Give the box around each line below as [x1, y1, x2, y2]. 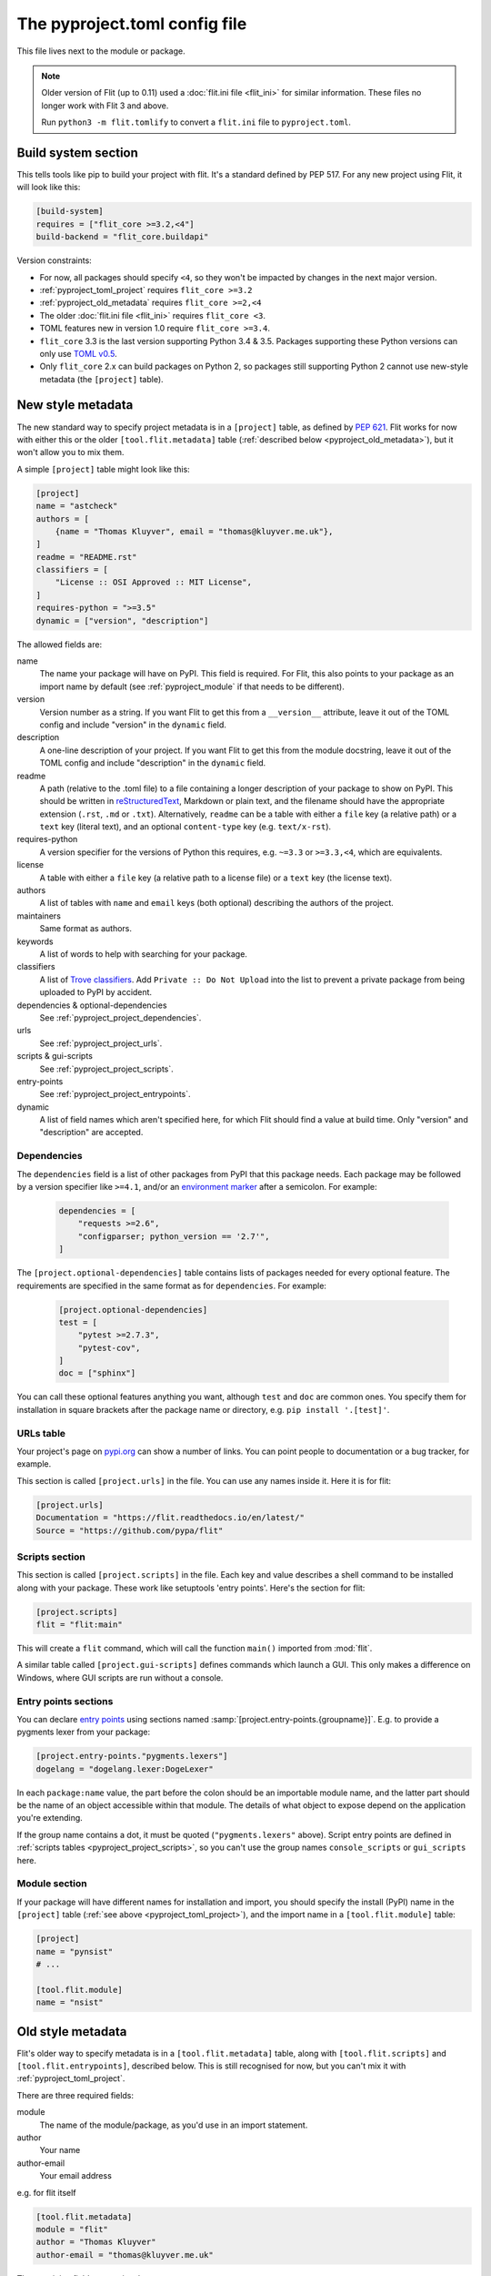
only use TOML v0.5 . [39, 348, 117, 359]
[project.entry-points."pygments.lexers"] [35, 1751, 228, 1762]
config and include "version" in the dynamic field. [39, 719, 227, 730]
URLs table [16, 1427, 66, 1439]
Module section [16, 1877, 87, 1890]
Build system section [16, 145, 138, 160]
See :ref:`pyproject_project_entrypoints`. [39, 1089, 191, 1100]
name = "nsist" [35, 1997, 104, 2007]
